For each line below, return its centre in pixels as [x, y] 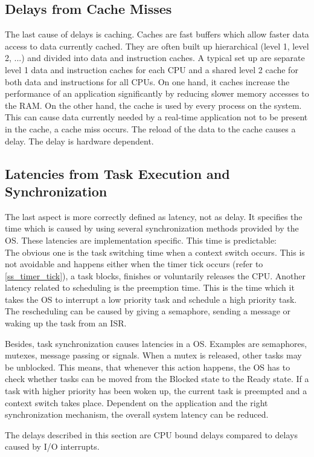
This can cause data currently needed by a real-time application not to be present [156, 117]
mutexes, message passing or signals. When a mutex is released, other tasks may [153, 355]
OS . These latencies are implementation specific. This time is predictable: [141, 240]
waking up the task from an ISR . [66, 323]
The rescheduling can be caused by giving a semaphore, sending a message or [148, 311]
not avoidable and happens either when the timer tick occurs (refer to [134, 264]
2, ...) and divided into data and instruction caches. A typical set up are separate [155, 58]
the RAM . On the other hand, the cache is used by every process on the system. [153, 105]
